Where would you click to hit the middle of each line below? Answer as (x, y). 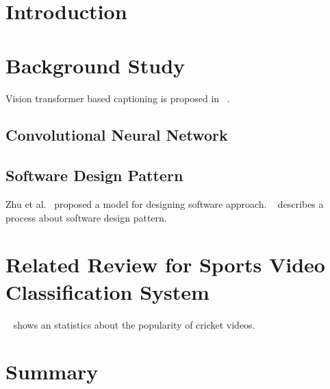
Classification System (107, 291)
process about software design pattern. (86, 217)
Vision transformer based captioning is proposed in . (118, 98)
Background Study (96, 65)
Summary (52, 372)
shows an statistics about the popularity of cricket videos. (134, 324)
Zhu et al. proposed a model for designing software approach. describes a (165, 204)
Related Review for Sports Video (165, 264)
